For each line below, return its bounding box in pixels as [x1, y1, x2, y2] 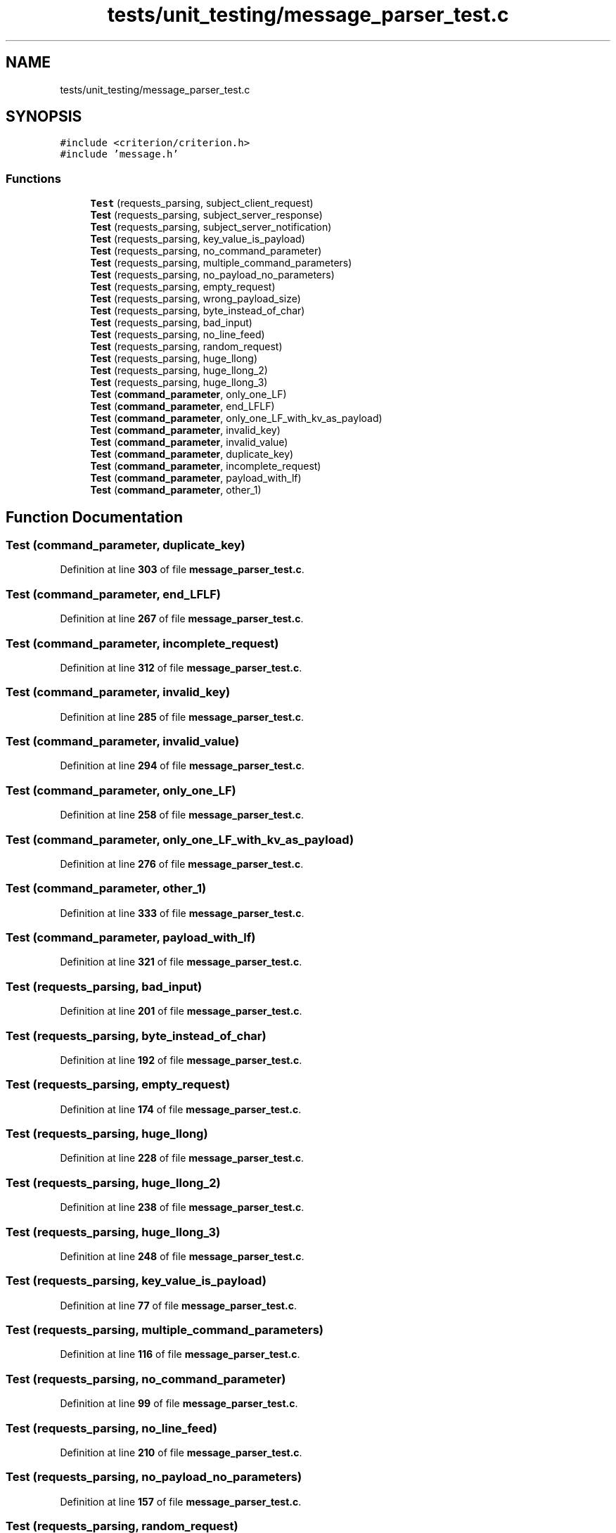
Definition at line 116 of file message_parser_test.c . [60, 1348, 300, 1361]
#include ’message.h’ [60, 148, 179, 160]
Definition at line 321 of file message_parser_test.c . [60, 956, 302, 968]
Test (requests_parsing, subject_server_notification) [90, 221, 332, 233]
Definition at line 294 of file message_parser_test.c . [60, 759, 304, 772]
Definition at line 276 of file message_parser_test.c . [60, 857, 304, 870]
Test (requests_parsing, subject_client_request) [90, 197, 314, 210]
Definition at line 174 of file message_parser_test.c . [60, 1103, 302, 1115]
